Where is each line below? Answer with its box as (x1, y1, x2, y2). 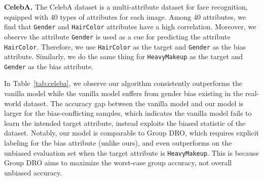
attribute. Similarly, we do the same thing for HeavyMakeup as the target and (4, 51, 243, 62)
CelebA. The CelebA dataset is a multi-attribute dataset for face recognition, (4, 2, 248, 12)
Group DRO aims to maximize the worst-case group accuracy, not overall (4, 157, 232, 168)
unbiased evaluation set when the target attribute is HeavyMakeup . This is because (4, 147, 259, 158)
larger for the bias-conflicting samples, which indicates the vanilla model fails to (4, 108, 252, 118)
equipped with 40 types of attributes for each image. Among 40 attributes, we (4, 11, 246, 22)
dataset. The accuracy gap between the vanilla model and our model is (23, 98, 244, 108)
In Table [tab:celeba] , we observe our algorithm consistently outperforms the (4, 78, 242, 88)
